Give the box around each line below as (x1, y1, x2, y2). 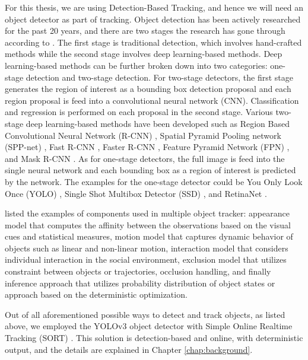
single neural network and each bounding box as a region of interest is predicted (5, 164, 296, 176)
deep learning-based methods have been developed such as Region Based (26, 117, 290, 129)
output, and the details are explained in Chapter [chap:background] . (5, 343, 253, 355)
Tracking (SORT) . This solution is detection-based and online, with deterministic (5, 332, 303, 344)
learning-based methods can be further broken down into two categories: (5, 59, 268, 71)
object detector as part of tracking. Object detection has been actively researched (5, 12, 301, 25)
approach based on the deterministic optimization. (5, 288, 188, 301)
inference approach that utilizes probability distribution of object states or (5, 276, 275, 289)
